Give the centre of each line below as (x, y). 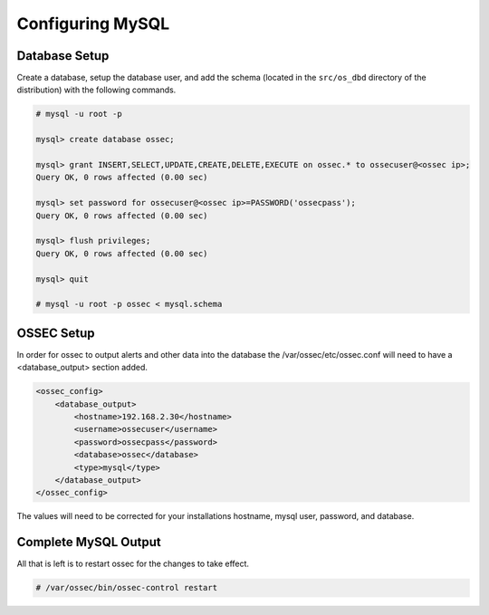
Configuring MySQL (93, 24)
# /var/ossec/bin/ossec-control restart (126, 588)
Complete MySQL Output (89, 542)
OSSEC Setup (56, 333)
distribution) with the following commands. (96, 90)
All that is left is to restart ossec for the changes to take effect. (133, 564)
